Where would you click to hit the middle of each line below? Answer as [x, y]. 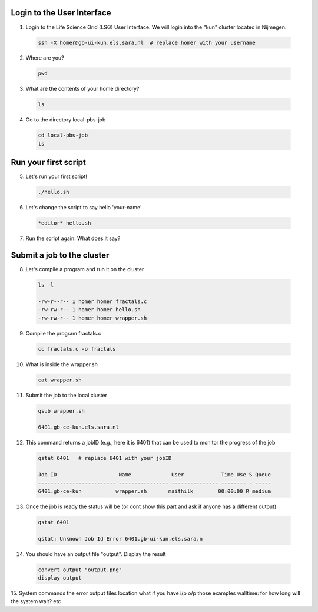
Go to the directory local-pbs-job [66, 120]
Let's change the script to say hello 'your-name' [84, 208]
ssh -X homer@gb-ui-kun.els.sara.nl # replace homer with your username [147, 42]
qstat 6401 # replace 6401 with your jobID [105, 458]
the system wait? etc [36, 601]
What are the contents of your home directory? [82, 89]
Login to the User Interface [61, 13]
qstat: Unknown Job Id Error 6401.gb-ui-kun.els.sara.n [120, 539]
